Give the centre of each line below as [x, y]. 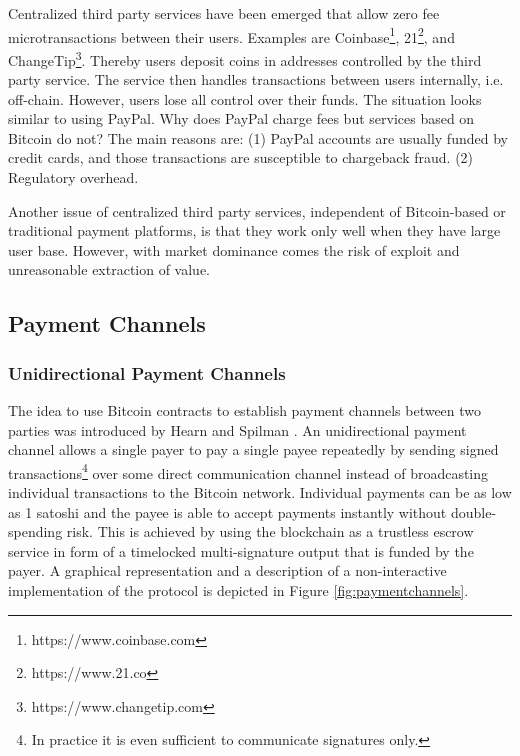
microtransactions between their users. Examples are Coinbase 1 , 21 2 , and [231, 35]
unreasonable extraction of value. [109, 269]
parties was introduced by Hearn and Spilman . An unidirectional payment [237, 429]
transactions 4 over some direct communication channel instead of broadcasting [248, 471]
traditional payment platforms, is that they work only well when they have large [254, 230]
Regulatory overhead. [73, 177]
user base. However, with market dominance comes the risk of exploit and [234, 249]
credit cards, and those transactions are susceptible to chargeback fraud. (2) [241, 157]
